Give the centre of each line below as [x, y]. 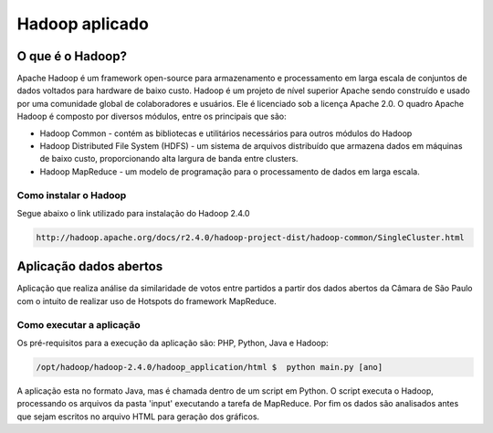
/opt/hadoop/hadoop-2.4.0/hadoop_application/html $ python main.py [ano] [210, 367]
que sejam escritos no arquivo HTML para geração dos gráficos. [138, 417]
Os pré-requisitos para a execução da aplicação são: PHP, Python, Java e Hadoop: [173, 343]
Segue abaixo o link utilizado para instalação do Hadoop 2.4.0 [133, 213]
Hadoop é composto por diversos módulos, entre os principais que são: [152, 116]
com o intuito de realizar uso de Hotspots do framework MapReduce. [147, 301]
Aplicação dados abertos [90, 266]
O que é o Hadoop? [72, 56]
